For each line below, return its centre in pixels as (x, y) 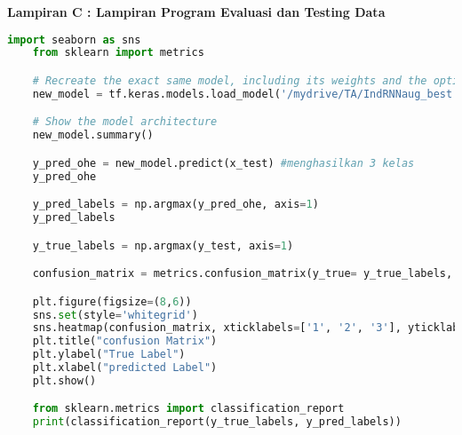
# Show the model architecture (125, 122)
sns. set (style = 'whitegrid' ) (115, 315)
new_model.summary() (93, 135)
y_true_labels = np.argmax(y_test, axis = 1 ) (163, 245)
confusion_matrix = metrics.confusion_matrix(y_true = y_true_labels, (243, 274)
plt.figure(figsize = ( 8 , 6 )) (112, 301)
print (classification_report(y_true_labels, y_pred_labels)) (217, 422)
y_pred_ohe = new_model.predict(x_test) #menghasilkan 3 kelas (223, 163)
